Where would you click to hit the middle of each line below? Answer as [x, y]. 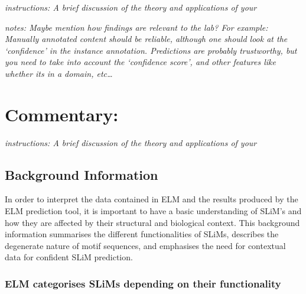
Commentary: [62, 114]
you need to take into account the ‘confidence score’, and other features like [140, 62]
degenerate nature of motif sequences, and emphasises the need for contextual [145, 245]
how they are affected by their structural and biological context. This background [152, 222]
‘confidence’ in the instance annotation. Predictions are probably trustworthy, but [151, 50]
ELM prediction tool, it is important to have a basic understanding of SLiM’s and [153, 211]
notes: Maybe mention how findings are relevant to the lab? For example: [136, 27]
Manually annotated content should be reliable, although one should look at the [146, 39]
